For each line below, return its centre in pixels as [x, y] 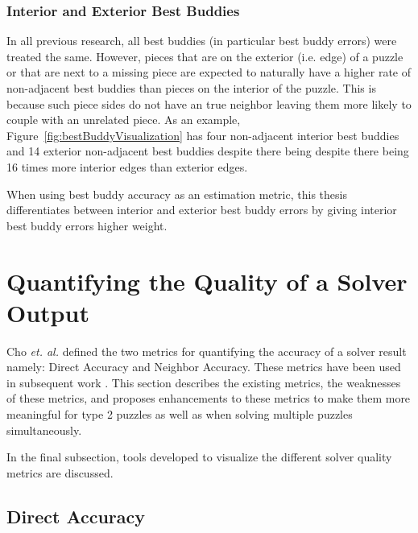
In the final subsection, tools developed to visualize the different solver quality [199, 457]
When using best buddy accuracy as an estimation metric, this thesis [177, 194]
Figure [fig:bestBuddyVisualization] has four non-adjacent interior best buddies [203, 135]
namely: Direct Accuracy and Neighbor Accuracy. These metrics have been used [204, 367]
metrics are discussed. [60, 472]
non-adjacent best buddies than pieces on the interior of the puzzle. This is [191, 88]
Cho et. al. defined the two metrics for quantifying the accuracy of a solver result [207, 351]
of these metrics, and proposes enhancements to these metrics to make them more [209, 398]
